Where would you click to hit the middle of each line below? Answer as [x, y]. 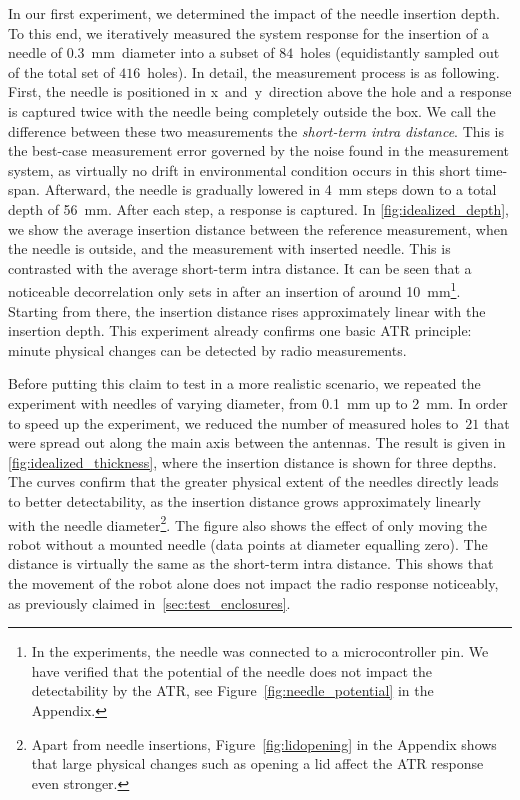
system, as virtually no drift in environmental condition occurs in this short [239, 169]
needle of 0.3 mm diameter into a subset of [141, 52]
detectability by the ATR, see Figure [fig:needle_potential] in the [232, 690]
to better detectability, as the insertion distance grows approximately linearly [245, 500]
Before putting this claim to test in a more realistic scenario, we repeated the [244, 383]
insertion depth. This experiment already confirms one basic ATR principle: [240, 330]
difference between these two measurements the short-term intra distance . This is [256, 130]
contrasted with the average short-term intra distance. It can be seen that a [240, 267]
